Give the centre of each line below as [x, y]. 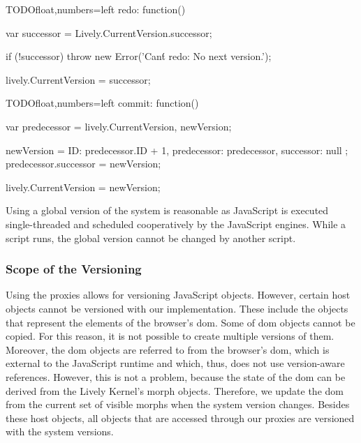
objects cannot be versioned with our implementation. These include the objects [177, 308]
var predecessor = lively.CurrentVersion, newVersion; [119, 126]
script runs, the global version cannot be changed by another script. [151, 238]
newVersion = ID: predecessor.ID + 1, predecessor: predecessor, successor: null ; [177, 150]
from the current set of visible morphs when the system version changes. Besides [178, 404]
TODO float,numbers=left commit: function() [102, 103]
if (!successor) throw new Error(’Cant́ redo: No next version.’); [139, 56]
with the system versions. [60, 431]
